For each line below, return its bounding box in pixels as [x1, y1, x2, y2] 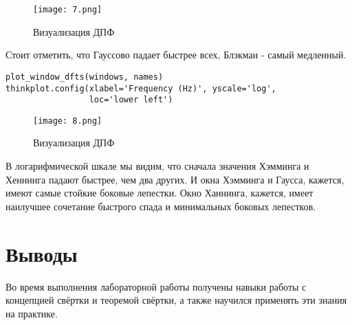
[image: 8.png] [33, 115, 102, 126]
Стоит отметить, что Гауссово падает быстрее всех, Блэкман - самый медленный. [5, 47, 346, 62]
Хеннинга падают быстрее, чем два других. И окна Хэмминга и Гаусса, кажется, [5, 172, 344, 186]
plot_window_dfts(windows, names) [5, 71, 164, 82]
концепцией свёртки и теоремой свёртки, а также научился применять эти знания [5, 293, 347, 307]
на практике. [5, 306, 58, 320]
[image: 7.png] [33, 5, 102, 14]
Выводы [5, 239, 78, 267]
